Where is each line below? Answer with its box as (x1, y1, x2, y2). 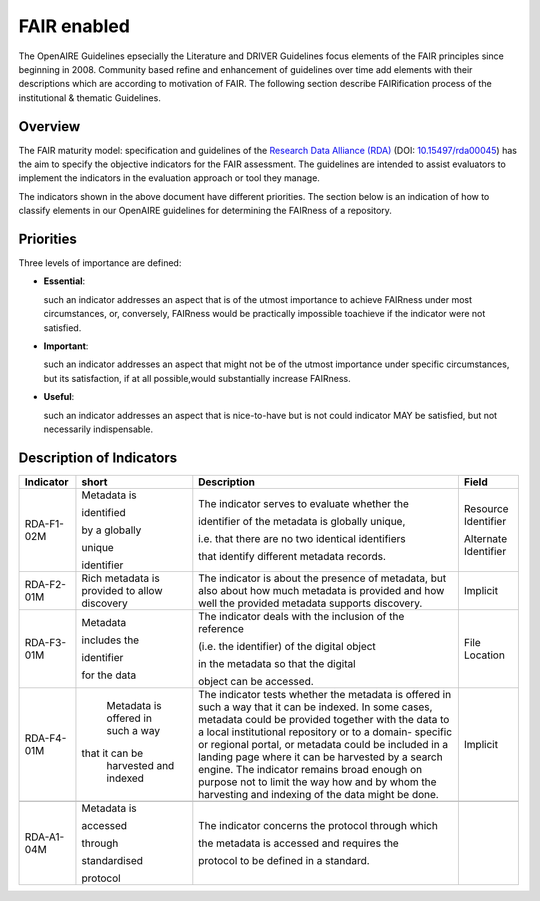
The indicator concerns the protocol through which (198, 818, 439, 832)
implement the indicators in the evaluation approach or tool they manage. (18, 172, 320, 184)
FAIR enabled (18, 15, 130, 37)
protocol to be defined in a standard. (198, 853, 370, 867)
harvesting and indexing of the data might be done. (198, 787, 439, 801)
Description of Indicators (18, 449, 178, 466)
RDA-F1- (24, 516, 65, 530)
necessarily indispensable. (43, 423, 154, 435)
